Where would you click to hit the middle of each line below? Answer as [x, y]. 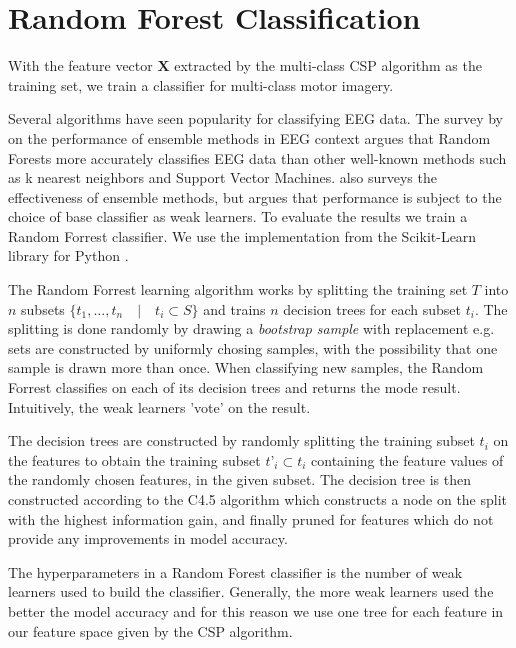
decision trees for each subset [372, 308]
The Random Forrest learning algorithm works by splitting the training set [238, 289]
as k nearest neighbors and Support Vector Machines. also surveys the [222, 177]
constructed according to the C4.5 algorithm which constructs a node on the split [258, 499]
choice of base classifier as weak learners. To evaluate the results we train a [238, 216]
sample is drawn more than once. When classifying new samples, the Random [246, 367]
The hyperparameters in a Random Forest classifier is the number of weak [235, 571]
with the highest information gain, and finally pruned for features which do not [251, 518]
